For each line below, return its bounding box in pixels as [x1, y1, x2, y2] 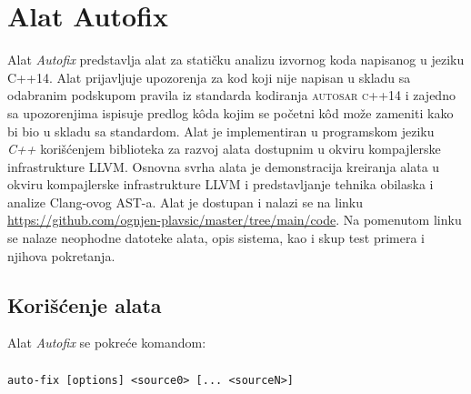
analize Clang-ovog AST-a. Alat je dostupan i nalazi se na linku [7, 192, 363, 211]
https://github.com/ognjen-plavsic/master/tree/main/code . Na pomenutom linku [7, 210, 462, 229]
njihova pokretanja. [7, 246, 115, 265]
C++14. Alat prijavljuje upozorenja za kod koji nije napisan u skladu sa [7, 67, 411, 86]
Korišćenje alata [7, 290, 162, 318]
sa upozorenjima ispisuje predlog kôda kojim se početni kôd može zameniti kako [7, 103, 454, 122]
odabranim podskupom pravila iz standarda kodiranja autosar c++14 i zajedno [7, 86, 456, 105]
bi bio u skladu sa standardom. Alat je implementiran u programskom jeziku [7, 121, 435, 140]
